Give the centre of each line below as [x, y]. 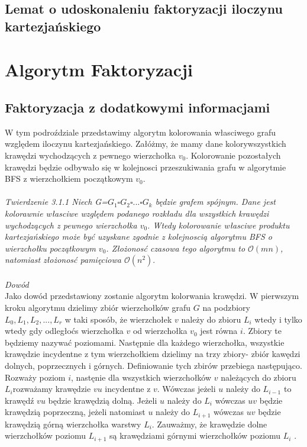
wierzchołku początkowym [50, 248]
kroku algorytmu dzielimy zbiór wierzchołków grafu [98, 308]
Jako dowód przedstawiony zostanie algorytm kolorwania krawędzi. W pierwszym [152, 296]
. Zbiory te [262, 331]
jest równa [219, 331]
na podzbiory [226, 308]
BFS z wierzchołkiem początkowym [69, 179]
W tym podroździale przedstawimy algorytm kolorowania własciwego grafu [140, 132]
